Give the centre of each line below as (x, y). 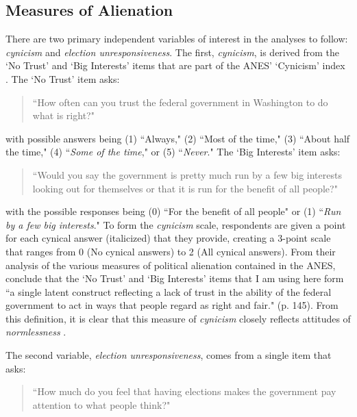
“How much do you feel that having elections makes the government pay (184, 391)
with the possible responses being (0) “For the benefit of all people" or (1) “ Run (173, 211)
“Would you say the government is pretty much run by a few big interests (187, 174)
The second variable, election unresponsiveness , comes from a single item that (169, 355)
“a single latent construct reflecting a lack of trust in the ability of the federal (169, 291)
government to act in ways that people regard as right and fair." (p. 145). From (172, 305)
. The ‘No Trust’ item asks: (63, 78)
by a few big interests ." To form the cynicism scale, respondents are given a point (176, 224)
